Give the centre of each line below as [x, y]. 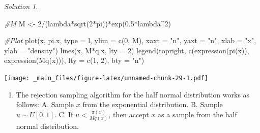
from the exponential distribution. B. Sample [153, 104]
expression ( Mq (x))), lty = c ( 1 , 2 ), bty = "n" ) [74, 60]
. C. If [64, 114]
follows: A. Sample [45, 104]
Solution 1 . [21, 6]
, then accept [129, 114]
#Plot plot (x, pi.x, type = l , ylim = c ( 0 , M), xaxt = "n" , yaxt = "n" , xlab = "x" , [130, 40]
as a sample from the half [197, 114]
